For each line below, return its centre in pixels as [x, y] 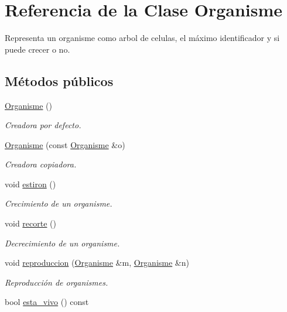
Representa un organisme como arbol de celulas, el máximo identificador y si [142, 38]
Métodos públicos [59, 80]
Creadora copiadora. [41, 164]
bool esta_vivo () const [47, 302]
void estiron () [30, 184]
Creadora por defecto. [43, 125]
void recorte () [30, 223]
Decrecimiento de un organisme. [62, 243]
